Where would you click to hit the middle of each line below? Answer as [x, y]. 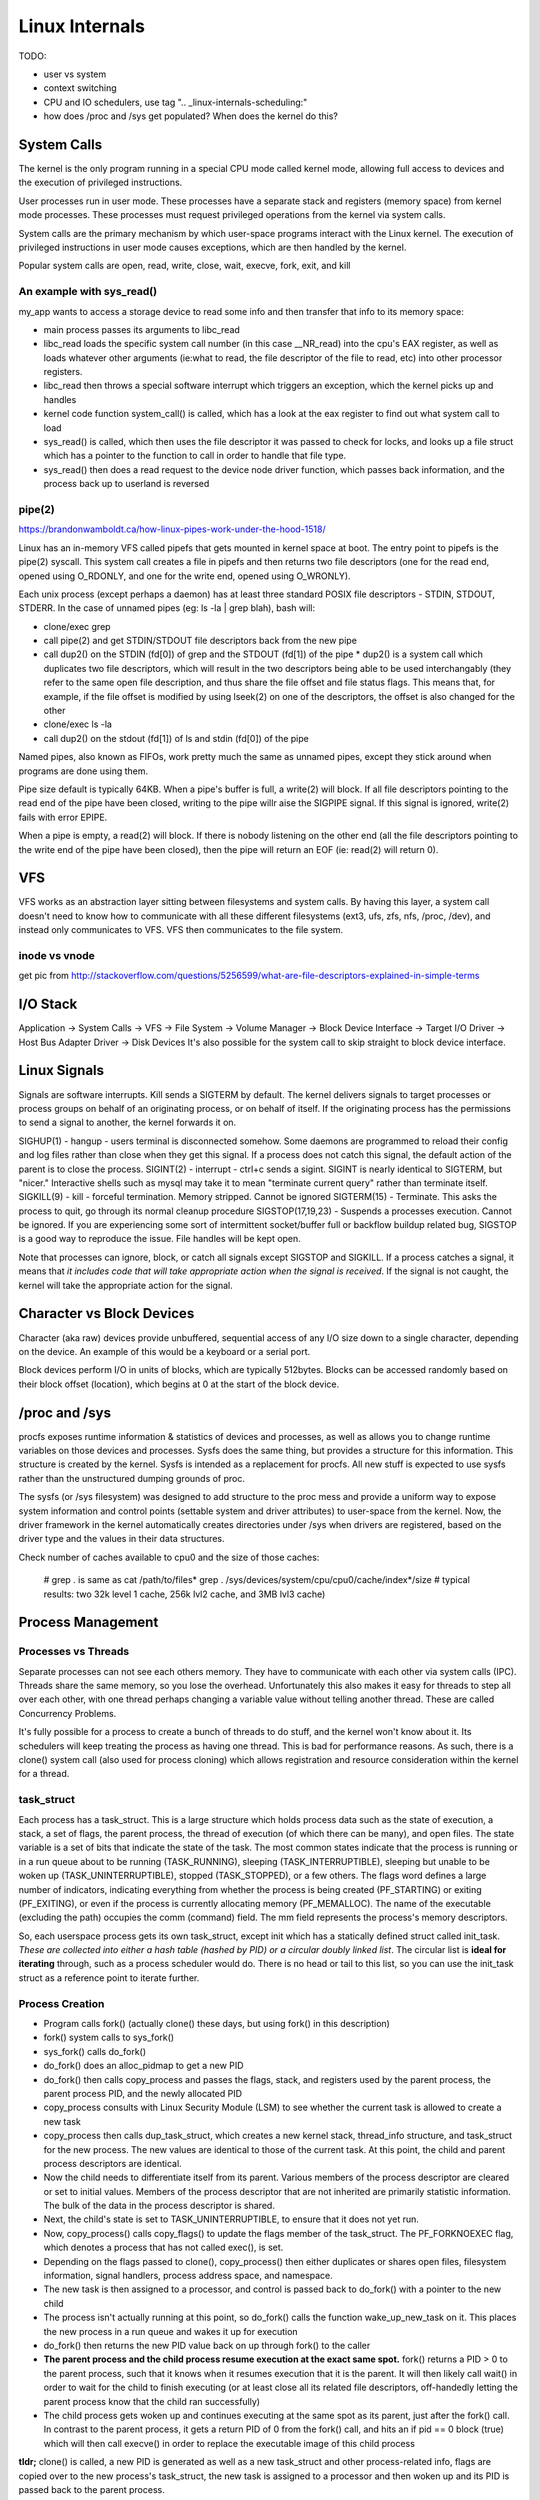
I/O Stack [48, 1004]
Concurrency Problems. [67, 1713]
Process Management [88, 1622]
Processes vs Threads [74, 1652]
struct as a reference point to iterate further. [109, 1977]
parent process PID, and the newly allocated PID [143, 2093]
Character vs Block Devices [106, 1313]
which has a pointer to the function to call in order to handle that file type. [195, 456]
